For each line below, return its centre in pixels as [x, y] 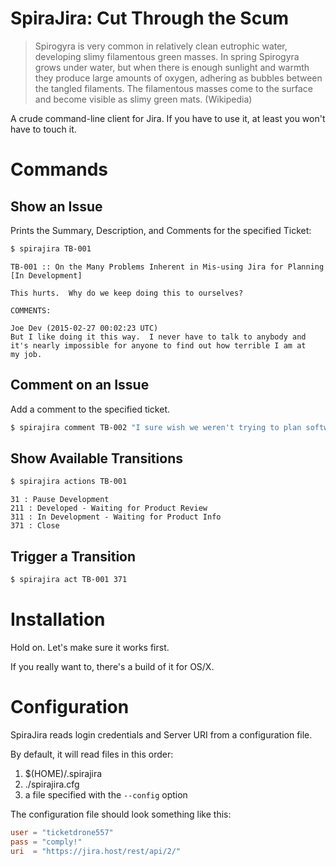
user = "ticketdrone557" [62, 832]
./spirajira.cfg [52, 784]
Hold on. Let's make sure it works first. [90, 647]
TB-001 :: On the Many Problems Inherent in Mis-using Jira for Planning [167, 267]
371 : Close [35, 526]
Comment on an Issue [80, 385]
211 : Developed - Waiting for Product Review [109, 508]
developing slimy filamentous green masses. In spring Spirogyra [167, 56]
